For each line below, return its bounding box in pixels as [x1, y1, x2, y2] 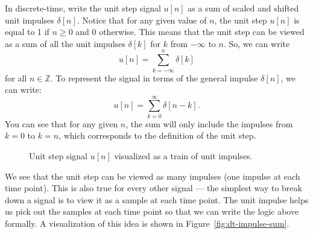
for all [5, 71, 27, 84]
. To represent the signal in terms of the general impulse [50, 71, 258, 84]
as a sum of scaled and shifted [188, 2, 299, 14]
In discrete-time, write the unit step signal [5, 2, 161, 14]
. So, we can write [223, 37, 290, 49]
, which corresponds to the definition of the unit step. [58, 129, 256, 142]
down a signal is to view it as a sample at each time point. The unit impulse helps [5, 193, 309, 206]
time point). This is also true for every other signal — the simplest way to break [5, 182, 302, 194]
